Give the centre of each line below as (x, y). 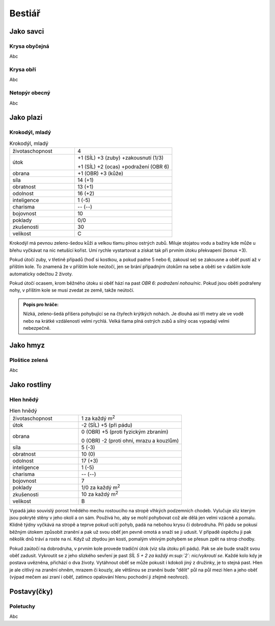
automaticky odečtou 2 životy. (41, 274)
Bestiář (25, 13)
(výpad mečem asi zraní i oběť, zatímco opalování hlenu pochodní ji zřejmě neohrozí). (99, 577)
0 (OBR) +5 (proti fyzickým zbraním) (125, 432)
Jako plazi (26, 118)
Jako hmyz (27, 345)
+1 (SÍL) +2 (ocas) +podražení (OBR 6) (123, 167)
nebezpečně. (37, 328)
